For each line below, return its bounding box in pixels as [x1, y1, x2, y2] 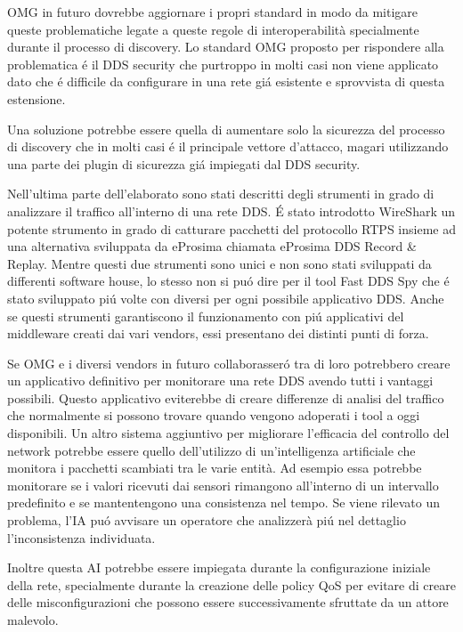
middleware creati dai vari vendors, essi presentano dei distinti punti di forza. [7, 324, 429, 343]
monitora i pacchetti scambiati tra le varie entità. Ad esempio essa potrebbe [7, 458, 422, 477]
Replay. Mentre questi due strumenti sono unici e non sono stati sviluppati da [7, 254, 432, 272]
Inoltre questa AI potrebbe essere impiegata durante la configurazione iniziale [7, 558, 431, 577]
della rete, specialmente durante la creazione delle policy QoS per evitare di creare [7, 575, 456, 594]
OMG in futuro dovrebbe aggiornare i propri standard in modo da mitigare [7, 3, 418, 20]
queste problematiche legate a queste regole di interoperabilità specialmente [7, 20, 419, 38]
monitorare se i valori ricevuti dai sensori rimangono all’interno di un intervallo [7, 475, 439, 494]
